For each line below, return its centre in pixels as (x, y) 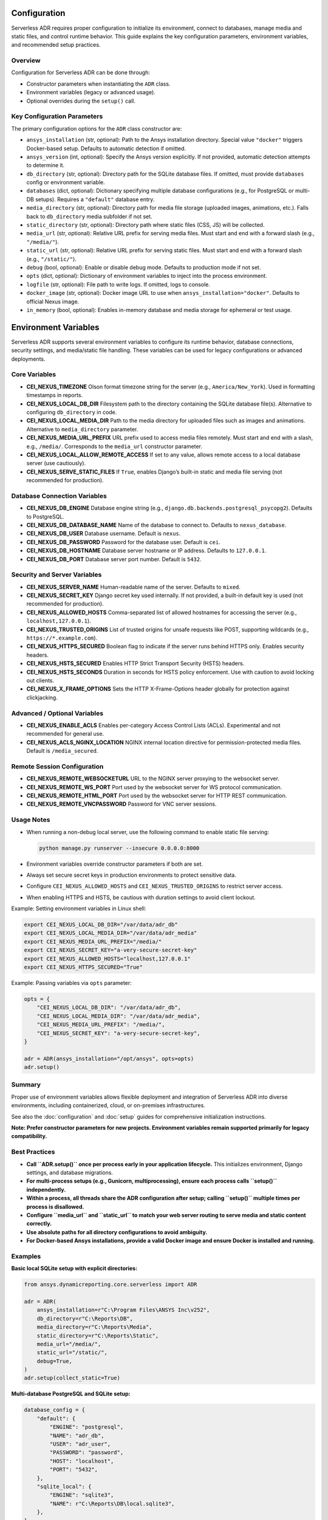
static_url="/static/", (72, 1352)
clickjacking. (42, 697)
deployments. (28, 359)
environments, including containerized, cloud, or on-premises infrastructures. (108, 1105)
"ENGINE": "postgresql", (87, 1427)
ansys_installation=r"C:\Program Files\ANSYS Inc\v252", (123, 1310)
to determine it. (46, 165)
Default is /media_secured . (62, 751)
